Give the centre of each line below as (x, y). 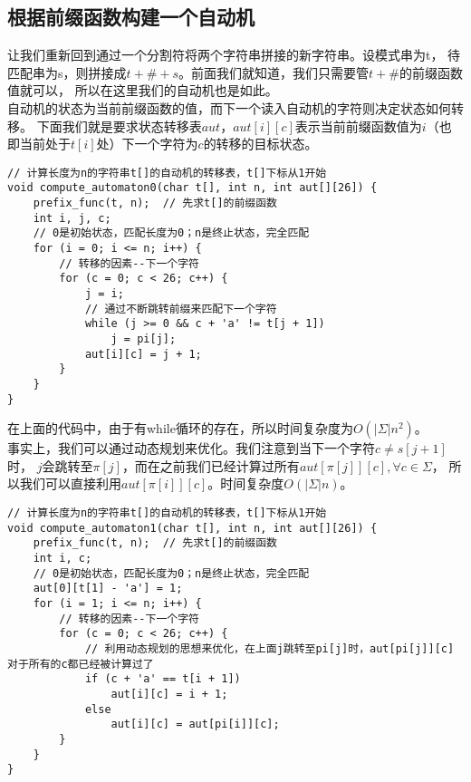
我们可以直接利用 (70, 483)
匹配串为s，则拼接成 (67, 72)
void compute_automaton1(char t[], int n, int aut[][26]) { (192, 528)
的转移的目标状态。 (260, 144)
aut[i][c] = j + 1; (143, 354)
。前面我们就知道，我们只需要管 (274, 72)
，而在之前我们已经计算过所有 (211, 465)
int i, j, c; (72, 218)
